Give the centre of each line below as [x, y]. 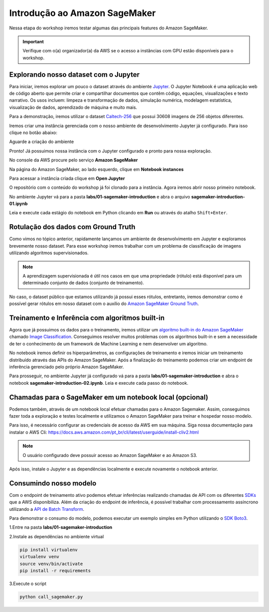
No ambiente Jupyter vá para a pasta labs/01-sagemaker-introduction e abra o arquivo [100, 196]
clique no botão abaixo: [33, 133]
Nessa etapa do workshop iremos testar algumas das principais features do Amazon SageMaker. [109, 28]
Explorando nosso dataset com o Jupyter [74, 75]
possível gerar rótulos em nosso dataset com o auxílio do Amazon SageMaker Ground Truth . [104, 304]
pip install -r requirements [55, 571]
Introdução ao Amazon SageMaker [82, 13]
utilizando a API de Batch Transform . [47, 509]
